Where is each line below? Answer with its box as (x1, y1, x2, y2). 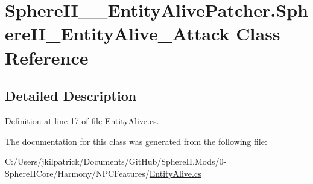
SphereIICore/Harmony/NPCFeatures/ (5, 167, 150, 179)
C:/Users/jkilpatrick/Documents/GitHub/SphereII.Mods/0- (5, 155, 227, 168)
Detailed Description (5, 86, 137, 105)
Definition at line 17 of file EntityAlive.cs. (5, 114, 159, 127)
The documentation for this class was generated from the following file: (5, 135, 267, 147)
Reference (5, 45, 89, 69)
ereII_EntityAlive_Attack (5, 21, 230, 46)
